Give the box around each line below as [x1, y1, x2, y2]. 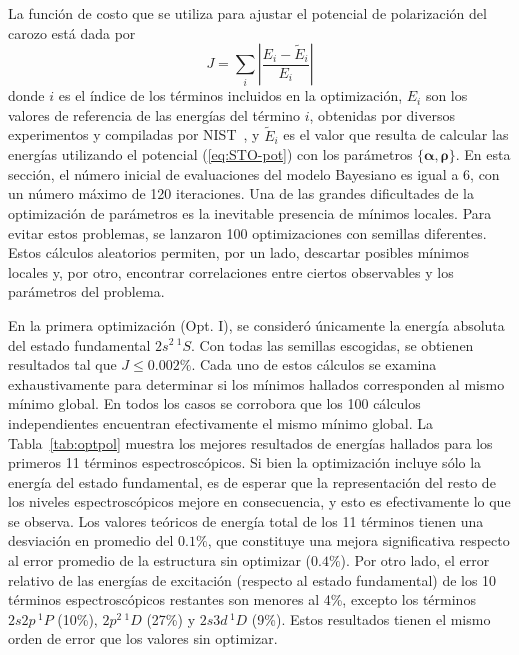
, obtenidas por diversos [309, 104, 455, 125]
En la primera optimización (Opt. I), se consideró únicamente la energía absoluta [8, 314, 505, 335]
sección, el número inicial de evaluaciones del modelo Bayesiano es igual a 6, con [8, 163, 500, 184]
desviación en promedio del [8, 530, 174, 551]
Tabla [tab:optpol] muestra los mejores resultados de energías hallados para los [8, 432, 493, 453]
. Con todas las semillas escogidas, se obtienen [190, 334, 474, 355]
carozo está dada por [8, 22, 136, 43]
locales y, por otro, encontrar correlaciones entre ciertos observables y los [8, 261, 454, 282]
